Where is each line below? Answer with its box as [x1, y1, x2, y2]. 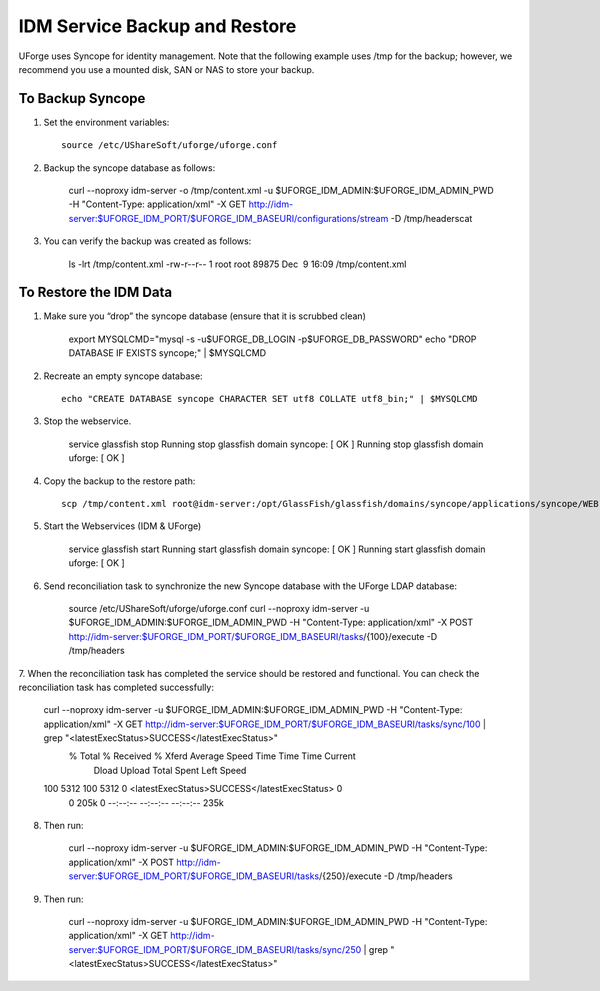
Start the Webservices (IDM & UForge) [43, 520, 202, 532]
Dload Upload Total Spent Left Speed [93, 764, 247, 776]
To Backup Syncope [18, 90, 146, 107]
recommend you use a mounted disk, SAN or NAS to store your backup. [18, 63, 315, 75]
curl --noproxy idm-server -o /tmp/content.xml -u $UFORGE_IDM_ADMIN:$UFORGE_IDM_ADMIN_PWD [68, 185, 494, 197]
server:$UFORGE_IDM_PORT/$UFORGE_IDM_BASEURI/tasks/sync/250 [68, 943, 362, 955]
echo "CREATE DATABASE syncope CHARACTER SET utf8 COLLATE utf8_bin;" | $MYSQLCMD [61, 393, 478, 405]
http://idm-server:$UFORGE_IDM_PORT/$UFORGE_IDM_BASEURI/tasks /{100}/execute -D [68, 630, 438, 642]
